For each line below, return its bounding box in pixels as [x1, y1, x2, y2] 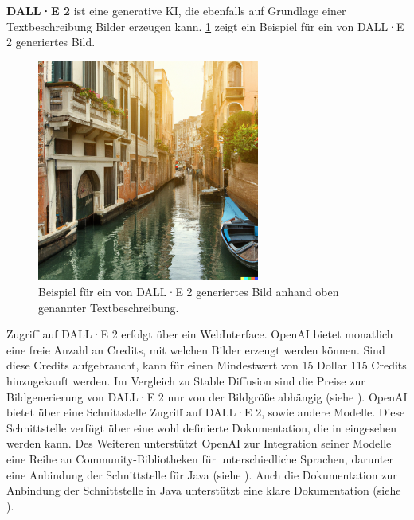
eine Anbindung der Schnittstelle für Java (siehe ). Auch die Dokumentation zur [6, 466, 397, 483]
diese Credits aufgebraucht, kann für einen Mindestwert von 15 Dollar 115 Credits [6, 357, 407, 373]
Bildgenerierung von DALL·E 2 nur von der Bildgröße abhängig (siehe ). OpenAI [6, 388, 408, 405]
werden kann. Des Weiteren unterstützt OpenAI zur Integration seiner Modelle [6, 435, 392, 452]
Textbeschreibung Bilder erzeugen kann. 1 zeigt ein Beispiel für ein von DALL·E [6, 18, 404, 34]
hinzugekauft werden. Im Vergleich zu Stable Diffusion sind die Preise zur [6, 372, 365, 389]
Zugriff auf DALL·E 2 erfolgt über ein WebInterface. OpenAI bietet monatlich [6, 326, 393, 342]
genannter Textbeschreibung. [38, 299, 179, 315]
